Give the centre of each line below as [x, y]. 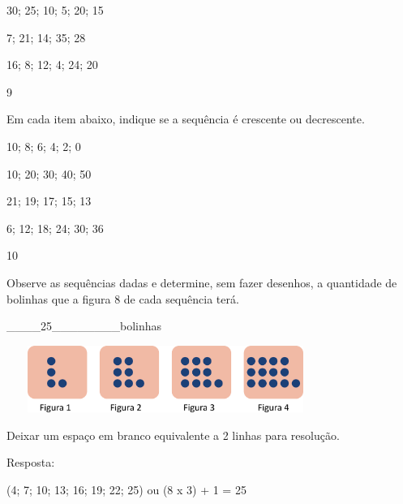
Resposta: [31, 462]
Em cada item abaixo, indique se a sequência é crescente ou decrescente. [186, 119]
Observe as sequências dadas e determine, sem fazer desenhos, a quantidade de [202, 282]
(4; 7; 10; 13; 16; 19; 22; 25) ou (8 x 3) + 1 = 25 [126, 489]
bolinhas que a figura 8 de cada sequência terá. [123, 298]
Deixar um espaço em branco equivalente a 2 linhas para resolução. [173, 435]
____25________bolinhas [84, 326]
